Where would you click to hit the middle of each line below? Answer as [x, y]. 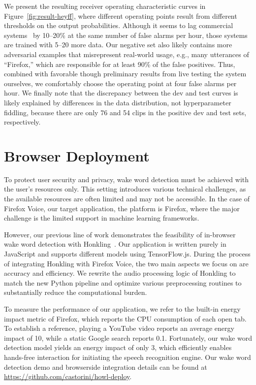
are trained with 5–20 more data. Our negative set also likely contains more [118, 45]
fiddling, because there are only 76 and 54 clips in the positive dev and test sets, [125, 112]
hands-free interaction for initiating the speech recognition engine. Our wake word [128, 357]
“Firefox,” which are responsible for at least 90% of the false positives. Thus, [120, 64]
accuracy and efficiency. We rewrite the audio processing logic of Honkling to [120, 273]
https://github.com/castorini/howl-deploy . [68, 376]
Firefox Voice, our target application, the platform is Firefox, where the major [122, 208]
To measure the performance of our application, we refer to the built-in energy [122, 308]
